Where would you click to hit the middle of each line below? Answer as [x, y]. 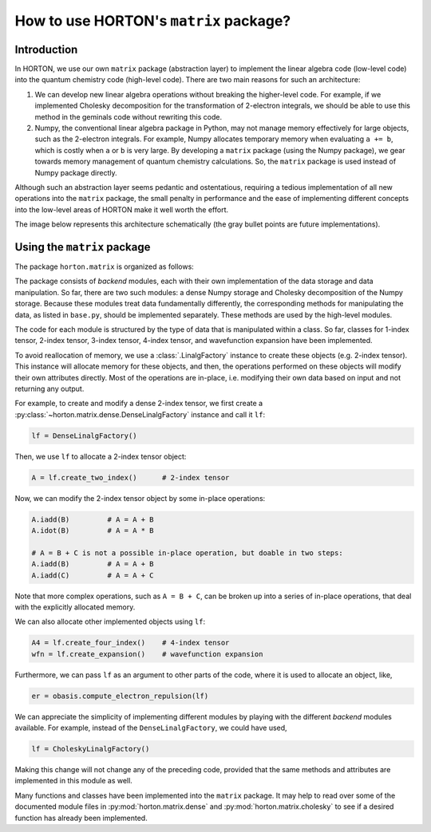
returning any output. [49, 388]
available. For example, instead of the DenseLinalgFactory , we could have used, [151, 728]
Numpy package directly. [76, 172]
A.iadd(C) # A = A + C [93, 575]
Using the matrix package [83, 247]
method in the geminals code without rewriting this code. [129, 116]
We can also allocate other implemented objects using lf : [110, 621]
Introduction [46, 49]
